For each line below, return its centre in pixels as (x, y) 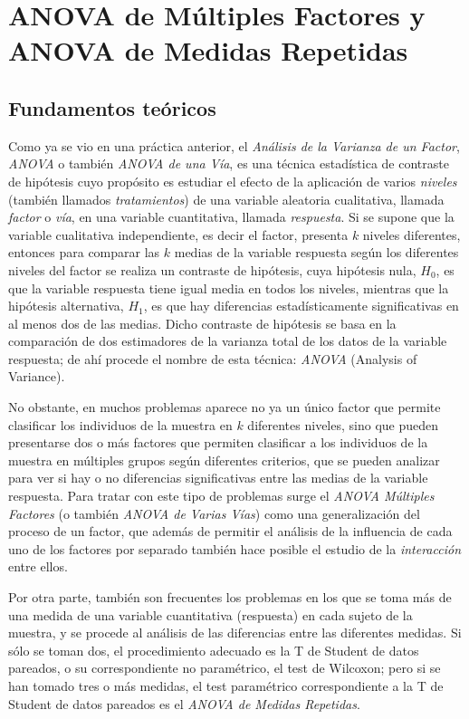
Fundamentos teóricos (112, 107)
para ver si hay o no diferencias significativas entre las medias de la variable (218, 478)
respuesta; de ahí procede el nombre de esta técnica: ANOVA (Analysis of (213, 358)
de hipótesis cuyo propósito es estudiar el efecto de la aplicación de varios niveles (233, 181)
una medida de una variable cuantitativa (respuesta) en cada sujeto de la (211, 614)
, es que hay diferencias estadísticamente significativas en (301, 306)
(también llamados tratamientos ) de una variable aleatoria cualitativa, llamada (226, 199)
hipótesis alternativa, (66, 306)
